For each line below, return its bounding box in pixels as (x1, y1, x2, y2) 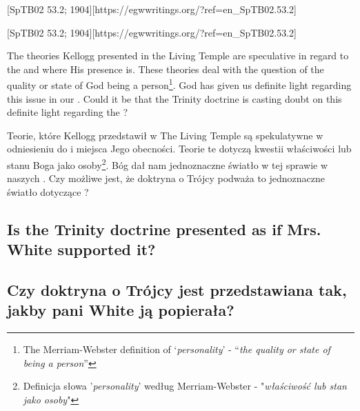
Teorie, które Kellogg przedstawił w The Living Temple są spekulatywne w (7, 128, 323, 142)
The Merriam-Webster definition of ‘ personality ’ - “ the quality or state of (23, 342, 330, 357)
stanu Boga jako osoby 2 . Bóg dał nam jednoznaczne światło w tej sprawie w (7, 156, 328, 172)
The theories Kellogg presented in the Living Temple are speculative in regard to (7, 48, 349, 63)
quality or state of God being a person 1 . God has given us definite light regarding (7, 76, 352, 92)
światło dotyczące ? (7, 184, 89, 199)
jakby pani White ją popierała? (7, 299, 234, 321)
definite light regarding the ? (7, 105, 128, 119)
